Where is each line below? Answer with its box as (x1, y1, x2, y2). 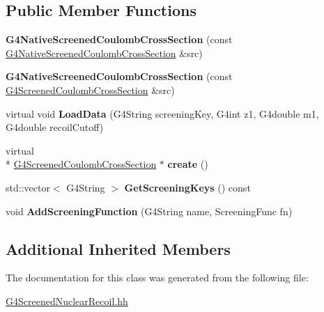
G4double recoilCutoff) (6, 120, 104, 134)
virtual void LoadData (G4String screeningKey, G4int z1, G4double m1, (6, 106, 319, 120)
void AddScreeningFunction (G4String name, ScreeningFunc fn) (6, 203, 293, 218)
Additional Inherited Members (6, 237, 231, 259)
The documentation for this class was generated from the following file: (6, 270, 309, 285)
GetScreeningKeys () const (124, 180, 251, 194)
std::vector (6, 180, 50, 194)
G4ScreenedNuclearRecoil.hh (6, 293, 128, 308)
